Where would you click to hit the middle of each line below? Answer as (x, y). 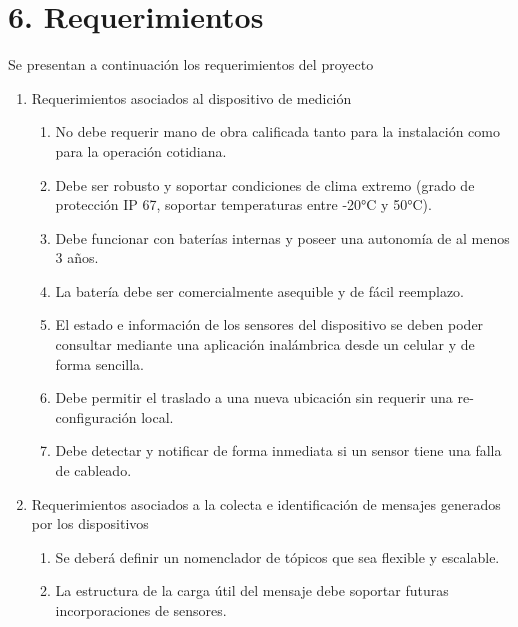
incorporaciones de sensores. (141, 610)
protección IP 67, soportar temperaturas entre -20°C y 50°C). (243, 204)
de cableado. (93, 470)
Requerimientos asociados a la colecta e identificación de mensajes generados (266, 503)
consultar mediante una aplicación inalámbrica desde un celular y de (265, 344)
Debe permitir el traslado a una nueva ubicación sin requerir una (254, 397)
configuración (96, 416)
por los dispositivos (90, 523)
